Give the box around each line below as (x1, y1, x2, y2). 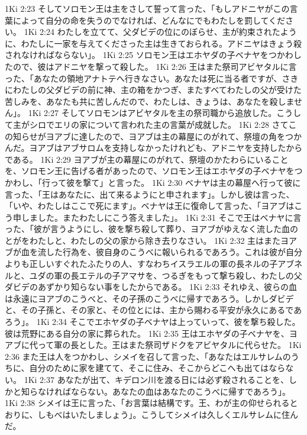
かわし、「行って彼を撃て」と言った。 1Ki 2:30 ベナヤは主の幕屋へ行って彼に (5, 176, 301, 188)
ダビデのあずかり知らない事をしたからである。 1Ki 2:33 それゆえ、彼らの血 (5, 281, 298, 293)
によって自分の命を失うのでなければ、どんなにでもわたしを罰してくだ (12, 14, 286, 26)
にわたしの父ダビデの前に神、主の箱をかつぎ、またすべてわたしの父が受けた (5, 83, 302, 96)
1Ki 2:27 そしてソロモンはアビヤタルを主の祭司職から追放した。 (28, 107, 277, 119)
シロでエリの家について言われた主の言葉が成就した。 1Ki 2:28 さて (29, 118, 289, 130)
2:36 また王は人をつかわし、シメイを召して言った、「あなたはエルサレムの (5, 350, 291, 362)
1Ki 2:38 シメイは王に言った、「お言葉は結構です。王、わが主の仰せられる (5, 397, 290, 409)
